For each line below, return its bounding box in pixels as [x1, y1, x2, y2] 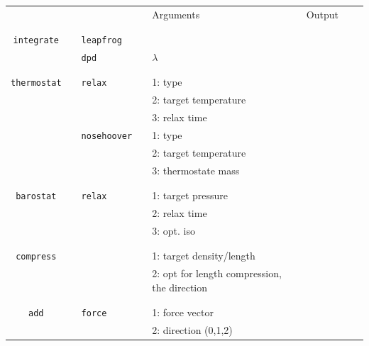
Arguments [152, 6, 200, 21]
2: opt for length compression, [152, 266, 282, 281]
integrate [13, 35, 60, 46]
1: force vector [152, 305, 214, 320]
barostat [16, 191, 57, 202]
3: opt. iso [152, 223, 195, 238]
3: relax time [152, 110, 207, 125]
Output [306, 6, 338, 21]
